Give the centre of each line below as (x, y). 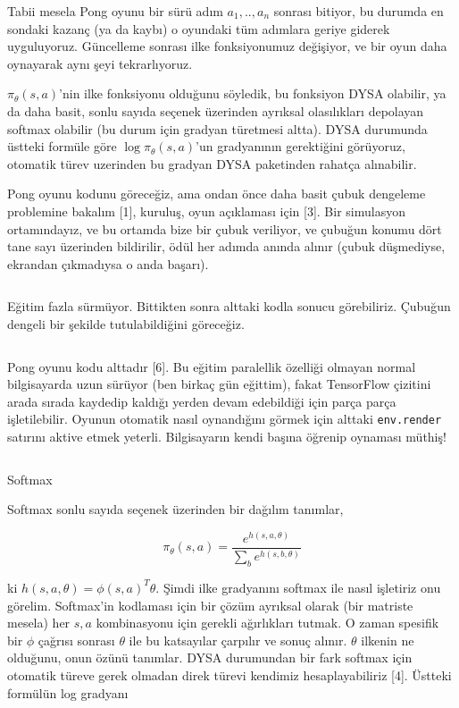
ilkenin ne (388, 640)
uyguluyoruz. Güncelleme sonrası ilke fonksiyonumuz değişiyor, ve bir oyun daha (227, 46)
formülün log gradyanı (68, 692)
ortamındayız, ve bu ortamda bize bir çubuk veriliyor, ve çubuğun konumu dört (225, 228)
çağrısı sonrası (76, 640)
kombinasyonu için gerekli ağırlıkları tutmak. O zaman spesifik (267, 623)
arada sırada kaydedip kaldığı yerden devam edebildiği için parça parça (202, 401)
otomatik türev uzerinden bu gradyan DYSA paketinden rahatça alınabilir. (212, 163)
